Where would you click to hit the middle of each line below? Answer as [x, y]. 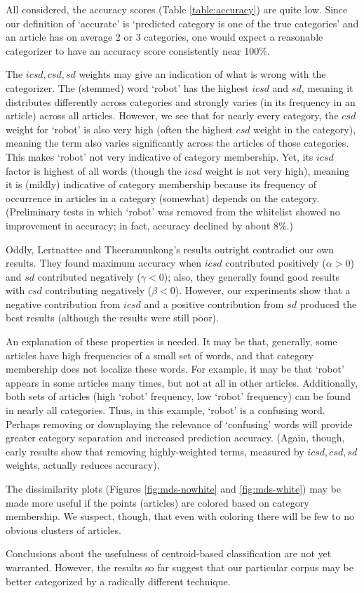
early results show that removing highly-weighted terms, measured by [155, 451]
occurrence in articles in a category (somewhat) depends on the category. [163, 198]
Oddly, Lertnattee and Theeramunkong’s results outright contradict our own [170, 249]
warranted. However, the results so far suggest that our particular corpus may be [180, 567]
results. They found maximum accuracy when [104, 263]
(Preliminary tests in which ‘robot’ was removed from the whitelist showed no [173, 212]
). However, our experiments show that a [263, 290]
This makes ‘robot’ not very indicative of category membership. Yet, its [160, 156]
